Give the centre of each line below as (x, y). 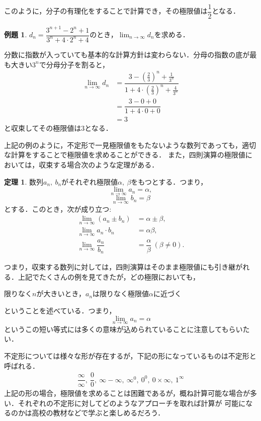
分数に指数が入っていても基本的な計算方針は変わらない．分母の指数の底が (127, 54)
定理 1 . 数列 (24, 181)
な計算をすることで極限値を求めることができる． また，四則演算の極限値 (125, 155)
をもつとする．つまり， (169, 181)
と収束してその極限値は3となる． (58, 128)
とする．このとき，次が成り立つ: (58, 208)
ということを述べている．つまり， (60, 311)
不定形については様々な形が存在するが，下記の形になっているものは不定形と (130, 356)
